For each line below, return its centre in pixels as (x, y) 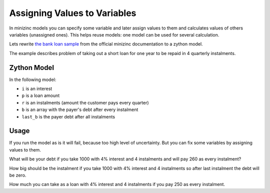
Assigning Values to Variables (73, 13)
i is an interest (37, 89)
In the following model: (33, 79)
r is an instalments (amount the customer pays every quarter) (85, 102)
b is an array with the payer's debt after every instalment (80, 109)
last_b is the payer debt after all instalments (68, 116)
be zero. (18, 175)
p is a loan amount (41, 95)
